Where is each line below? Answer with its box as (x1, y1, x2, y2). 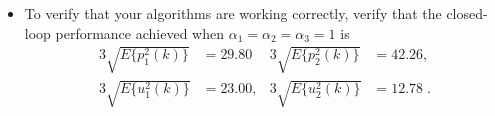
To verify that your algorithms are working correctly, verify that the (24, 3, 442, 23)
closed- (446, 3, 488, 23)
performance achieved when (55, 22, 224, 43)
